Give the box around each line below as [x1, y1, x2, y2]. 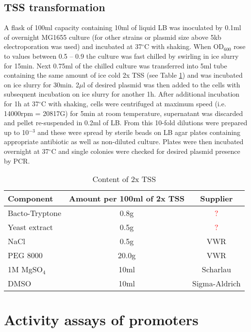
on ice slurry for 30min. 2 [4, 79, 79, 89]
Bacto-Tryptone [8, 207, 62, 219]
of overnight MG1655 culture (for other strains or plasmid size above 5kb [4, 32, 221, 42]
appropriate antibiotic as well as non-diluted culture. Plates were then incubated [4, 136, 244, 147]
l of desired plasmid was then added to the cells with [83, 79, 240, 89]
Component [8, 193, 53, 204]
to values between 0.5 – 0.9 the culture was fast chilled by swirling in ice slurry [4, 50, 239, 61]
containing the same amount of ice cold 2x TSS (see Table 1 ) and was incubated [4, 70, 243, 80]
